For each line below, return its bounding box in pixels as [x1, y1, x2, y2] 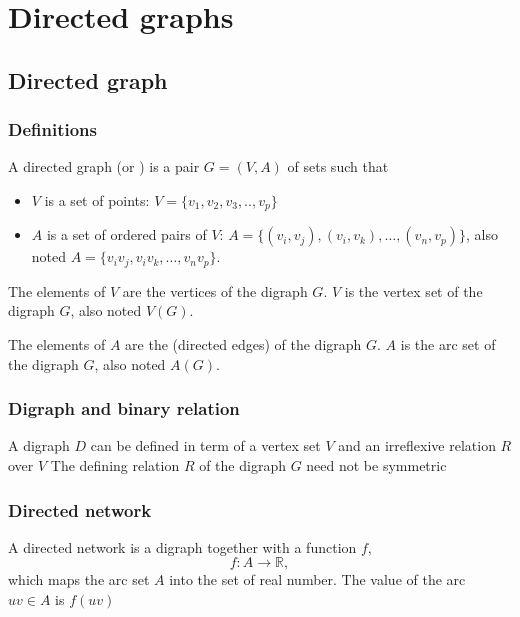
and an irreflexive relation [338, 435, 496, 456]
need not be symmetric [306, 455, 447, 476]
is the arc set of [400, 334, 496, 355]
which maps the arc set [8, 569, 150, 590]
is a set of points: [44, 189, 150, 210]
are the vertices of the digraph [122, 280, 308, 301]
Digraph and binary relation [8, 396, 240, 421]
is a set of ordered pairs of [46, 224, 207, 245]
